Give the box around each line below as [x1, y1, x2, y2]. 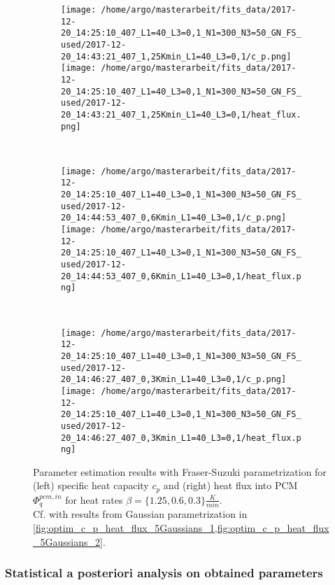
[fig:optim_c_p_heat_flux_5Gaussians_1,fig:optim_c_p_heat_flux [33, 520, 329, 535]
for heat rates [65, 492, 123, 507]
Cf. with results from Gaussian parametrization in [33, 507, 248, 521]
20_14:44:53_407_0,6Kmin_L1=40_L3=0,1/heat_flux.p [61, 271, 301, 281]
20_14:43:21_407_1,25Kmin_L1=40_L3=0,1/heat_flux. [61, 109, 301, 120]
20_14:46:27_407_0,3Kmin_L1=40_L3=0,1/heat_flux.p [61, 432, 301, 443]
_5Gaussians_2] [33, 534, 103, 549]
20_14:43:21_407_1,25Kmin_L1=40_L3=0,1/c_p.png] [61, 51, 292, 62]
